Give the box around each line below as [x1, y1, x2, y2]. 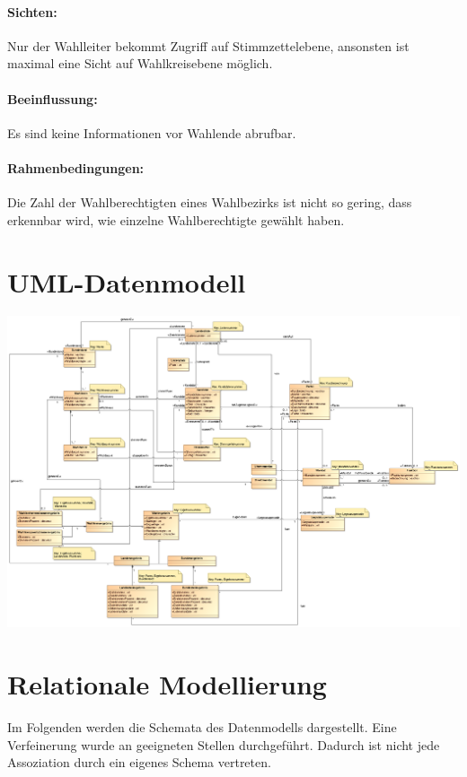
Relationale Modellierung [7, 666, 327, 703]
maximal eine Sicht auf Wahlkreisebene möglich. [7, 54, 273, 73]
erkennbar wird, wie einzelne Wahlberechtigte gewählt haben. [7, 210, 345, 229]
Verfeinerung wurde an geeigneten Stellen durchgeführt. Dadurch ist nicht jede [7, 735, 440, 754]
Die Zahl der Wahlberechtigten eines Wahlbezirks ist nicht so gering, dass [7, 193, 412, 212]
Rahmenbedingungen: [7, 158, 145, 177]
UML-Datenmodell [7, 263, 246, 300]
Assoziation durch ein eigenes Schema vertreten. [7, 753, 271, 772]
